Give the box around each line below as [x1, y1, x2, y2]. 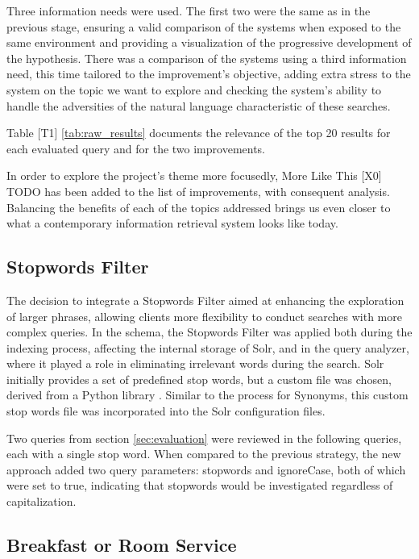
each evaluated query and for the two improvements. [6, 140, 266, 156]
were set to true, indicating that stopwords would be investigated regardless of [6, 477, 393, 494]
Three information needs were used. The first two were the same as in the [6, 2, 371, 19]
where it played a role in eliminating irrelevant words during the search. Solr [6, 355, 384, 372]
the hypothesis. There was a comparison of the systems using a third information [6, 49, 407, 66]
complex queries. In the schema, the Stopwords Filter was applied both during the [6, 323, 413, 340]
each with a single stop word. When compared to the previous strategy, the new [6, 445, 401, 462]
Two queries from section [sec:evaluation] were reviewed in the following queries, [6, 429, 402, 446]
